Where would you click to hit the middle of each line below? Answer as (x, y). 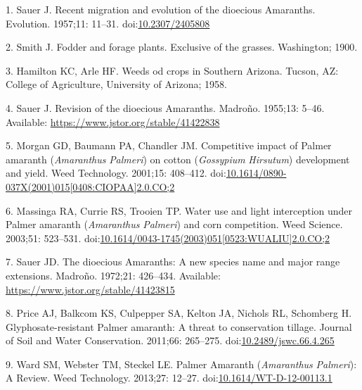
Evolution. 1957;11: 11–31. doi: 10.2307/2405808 (108, 23)
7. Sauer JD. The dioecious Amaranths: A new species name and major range (173, 262)
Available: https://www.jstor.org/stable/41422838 (113, 121)
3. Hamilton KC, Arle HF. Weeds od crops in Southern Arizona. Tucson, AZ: (172, 70)
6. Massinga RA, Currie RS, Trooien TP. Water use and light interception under (179, 210)
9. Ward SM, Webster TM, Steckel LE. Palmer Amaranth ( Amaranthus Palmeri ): (181, 364)
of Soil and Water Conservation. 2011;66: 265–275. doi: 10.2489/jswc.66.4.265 (170, 340)
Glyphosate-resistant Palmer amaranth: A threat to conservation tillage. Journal (179, 326)
